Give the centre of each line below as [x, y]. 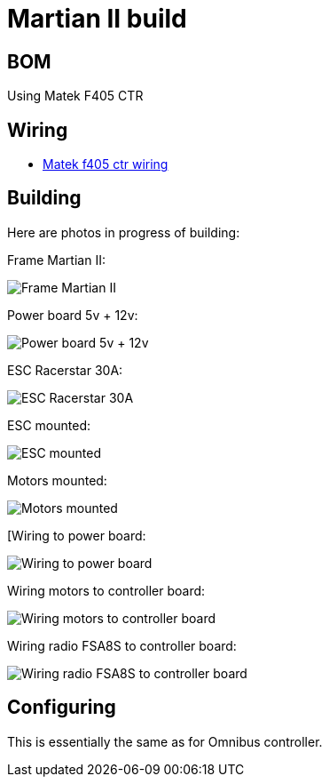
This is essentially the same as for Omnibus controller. [165, 741]
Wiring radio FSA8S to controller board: [122, 645]
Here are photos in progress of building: [124, 232]
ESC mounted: [49, 425]
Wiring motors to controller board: [106, 590]
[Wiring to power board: [77, 535]
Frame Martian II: [56, 260]
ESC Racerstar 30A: [65, 370]
